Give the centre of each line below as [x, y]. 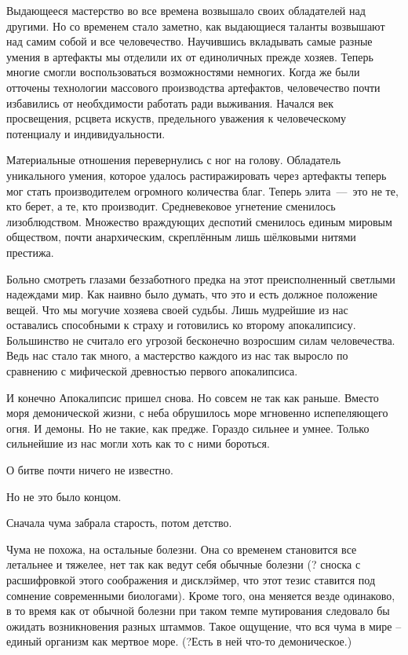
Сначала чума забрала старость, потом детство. [119, 523]
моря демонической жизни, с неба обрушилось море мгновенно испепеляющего [197, 413]
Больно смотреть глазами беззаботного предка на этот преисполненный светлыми [201, 278]
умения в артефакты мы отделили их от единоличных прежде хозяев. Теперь [190, 56]
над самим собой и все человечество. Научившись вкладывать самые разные [189, 41]
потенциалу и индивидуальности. [86, 133]
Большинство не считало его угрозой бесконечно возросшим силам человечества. [201, 340]
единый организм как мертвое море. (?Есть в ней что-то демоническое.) [179, 641]
